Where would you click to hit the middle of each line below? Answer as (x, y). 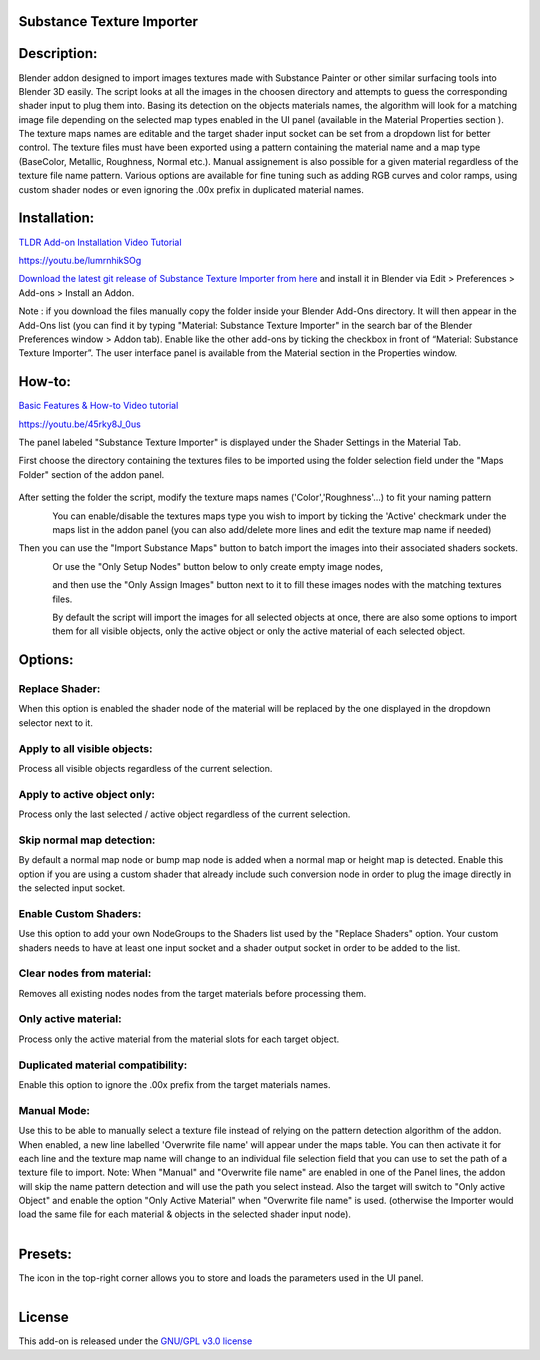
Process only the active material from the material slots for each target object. (179, 1039)
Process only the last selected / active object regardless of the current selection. (184, 814)
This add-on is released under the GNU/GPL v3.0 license (135, 1341)
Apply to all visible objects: (85, 748)
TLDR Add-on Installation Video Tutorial (100, 242)
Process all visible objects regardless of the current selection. (145, 768)
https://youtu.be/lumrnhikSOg (80, 260)
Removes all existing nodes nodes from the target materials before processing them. (192, 993)
